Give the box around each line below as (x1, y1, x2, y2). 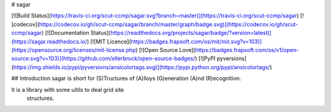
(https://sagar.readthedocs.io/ (11, 37, 87, 45)
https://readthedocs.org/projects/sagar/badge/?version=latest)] (110, 29, 272, 37)
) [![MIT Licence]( (86, 37, 131, 45)
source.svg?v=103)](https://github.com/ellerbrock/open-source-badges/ (11, 55, 196, 62)
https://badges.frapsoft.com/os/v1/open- (195, 46, 299, 53)
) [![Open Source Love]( (135, 46, 196, 53)
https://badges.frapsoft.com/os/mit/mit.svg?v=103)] (131, 37, 262, 45)
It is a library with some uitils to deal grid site (11, 86, 124, 93)
